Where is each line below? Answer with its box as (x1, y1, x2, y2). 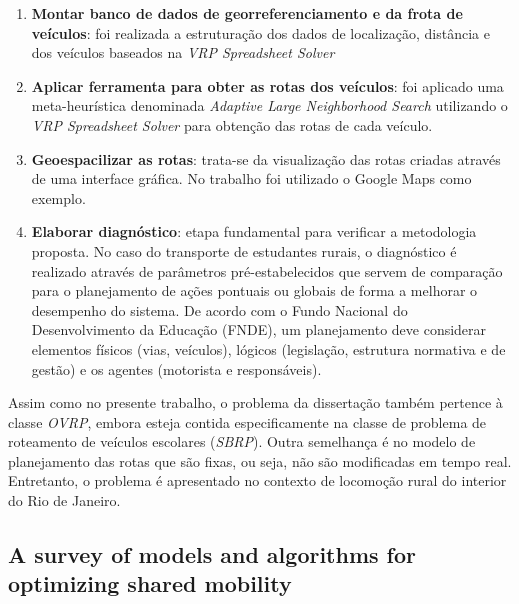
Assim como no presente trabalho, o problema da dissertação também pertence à (8, 392, 503, 413)
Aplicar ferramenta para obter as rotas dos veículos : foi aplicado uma (31, 75, 504, 96)
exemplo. (31, 187, 86, 208)
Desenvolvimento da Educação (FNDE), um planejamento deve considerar (31, 319, 487, 340)
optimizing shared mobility (8, 568, 292, 599)
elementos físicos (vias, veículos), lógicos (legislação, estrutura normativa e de (31, 338, 506, 359)
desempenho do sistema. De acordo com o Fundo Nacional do (31, 299, 408, 320)
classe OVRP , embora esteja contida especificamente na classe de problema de (8, 411, 487, 432)
